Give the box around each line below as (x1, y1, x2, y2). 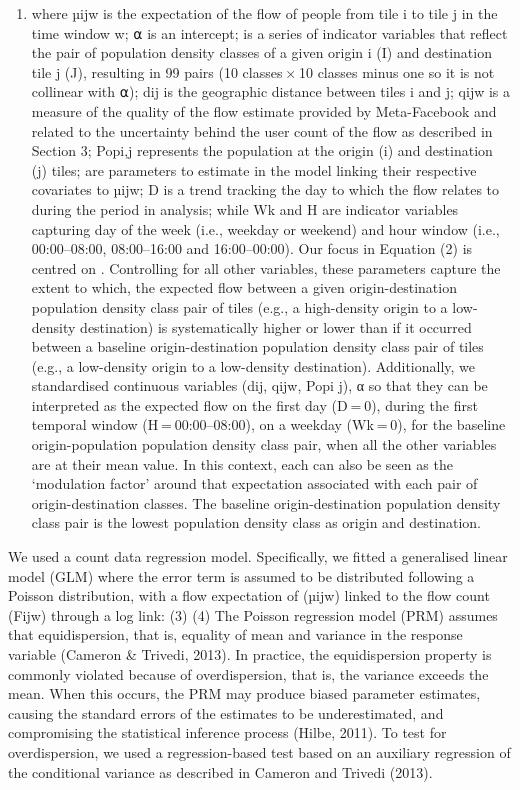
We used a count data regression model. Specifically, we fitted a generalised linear (8, 546, 508, 567)
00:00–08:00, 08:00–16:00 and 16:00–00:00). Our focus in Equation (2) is (31, 238, 473, 259)
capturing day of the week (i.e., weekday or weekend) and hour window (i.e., (31, 218, 500, 239)
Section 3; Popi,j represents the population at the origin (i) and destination (31, 140, 493, 161)
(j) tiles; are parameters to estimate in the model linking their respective (31, 159, 477, 180)
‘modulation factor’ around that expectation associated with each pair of (31, 473, 478, 494)
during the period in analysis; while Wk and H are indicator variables (31, 198, 459, 219)
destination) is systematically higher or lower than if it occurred (80, 316, 472, 337)
